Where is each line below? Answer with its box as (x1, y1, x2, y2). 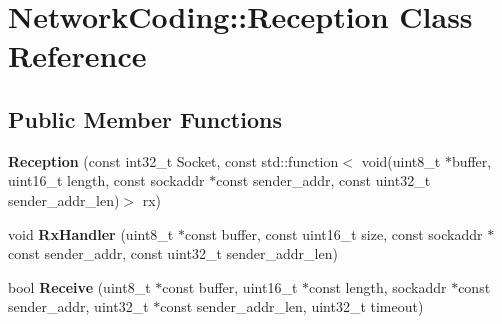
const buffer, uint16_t (162, 276, 298, 297)
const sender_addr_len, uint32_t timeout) (160, 296, 424, 317)
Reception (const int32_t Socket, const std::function (8, 150, 339, 171)
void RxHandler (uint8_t (8, 223, 174, 244)
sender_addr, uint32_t (8, 296, 149, 317)
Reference (8, 35, 147, 76)
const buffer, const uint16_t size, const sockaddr (184, 223, 483, 244)
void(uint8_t (361, 150, 441, 171)
